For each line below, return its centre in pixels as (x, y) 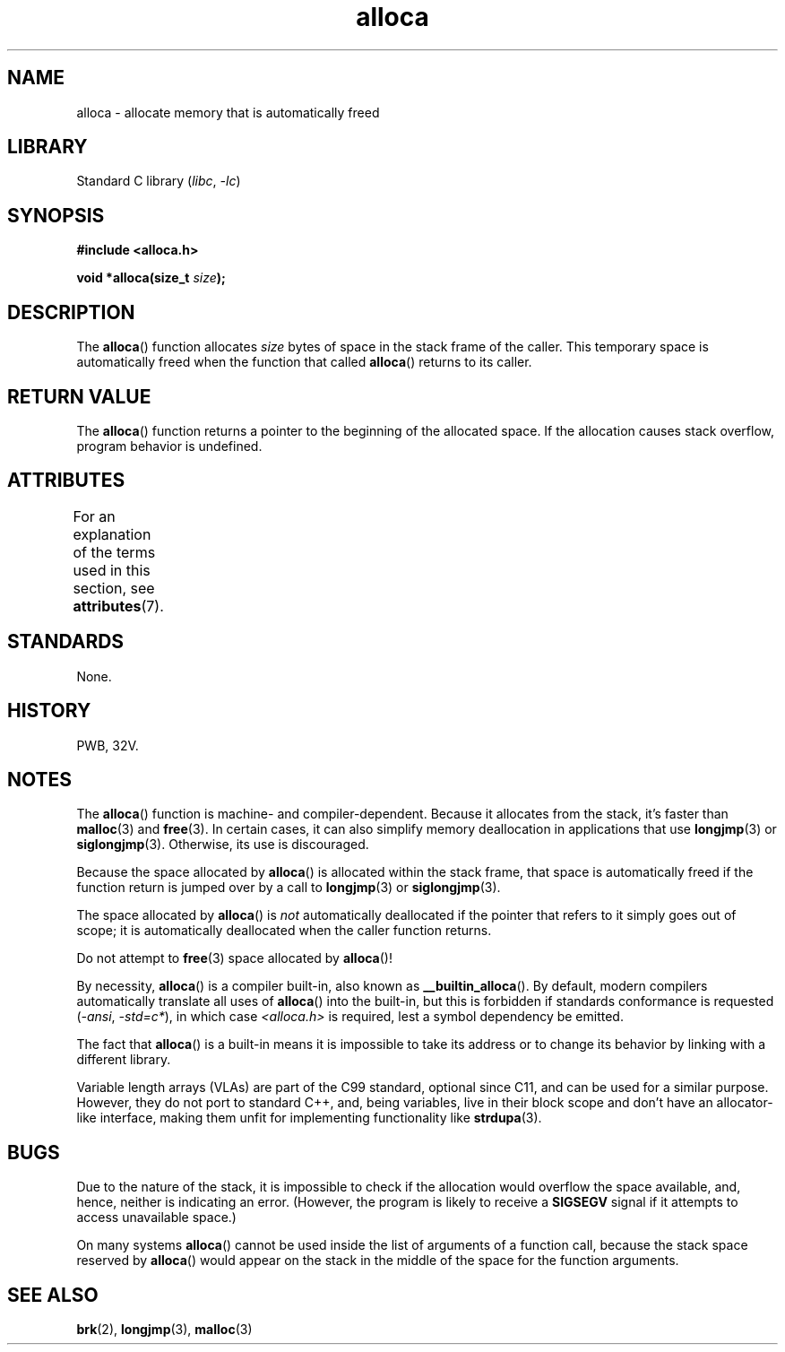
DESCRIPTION (71, 312)
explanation (112, 534)
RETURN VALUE (79, 396)
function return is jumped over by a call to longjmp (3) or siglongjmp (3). (289, 888)
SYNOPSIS (56, 215)
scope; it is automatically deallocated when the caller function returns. (284, 931)
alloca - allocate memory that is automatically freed (228, 112)
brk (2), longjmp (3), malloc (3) (164, 1330)
